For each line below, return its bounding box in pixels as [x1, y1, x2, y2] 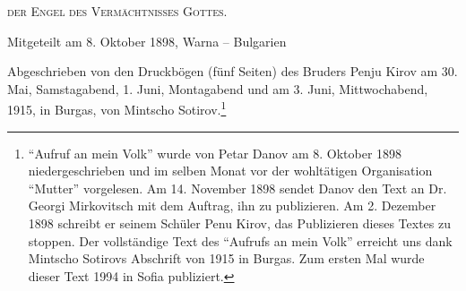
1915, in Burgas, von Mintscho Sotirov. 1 [7, 98, 227, 119]
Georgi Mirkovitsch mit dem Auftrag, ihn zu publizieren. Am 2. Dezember [28, 196, 436, 215]
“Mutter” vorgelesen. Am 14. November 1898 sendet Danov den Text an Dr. [28, 178, 447, 197]
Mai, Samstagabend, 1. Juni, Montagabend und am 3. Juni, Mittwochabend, [7, 79, 428, 98]
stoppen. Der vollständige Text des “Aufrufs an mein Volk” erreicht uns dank [28, 231, 453, 250]
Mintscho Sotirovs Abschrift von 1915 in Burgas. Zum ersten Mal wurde [28, 249, 425, 268]
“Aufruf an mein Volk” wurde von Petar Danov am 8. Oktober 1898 [28, 143, 402, 162]
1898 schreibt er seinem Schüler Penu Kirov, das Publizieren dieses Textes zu [28, 214, 451, 232]
